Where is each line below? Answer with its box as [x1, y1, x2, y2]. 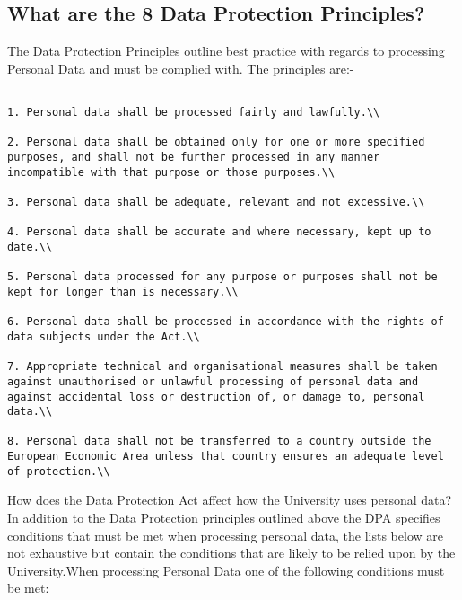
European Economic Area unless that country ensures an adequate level [7, 450, 444, 463]
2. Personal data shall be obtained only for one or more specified [7, 136, 425, 149]
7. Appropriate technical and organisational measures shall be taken [7, 360, 438, 374]
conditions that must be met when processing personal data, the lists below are [7, 525, 443, 544]
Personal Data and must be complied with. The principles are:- [7, 58, 354, 77]
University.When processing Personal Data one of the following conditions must [7, 560, 445, 579]
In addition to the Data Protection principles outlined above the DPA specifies [7, 508, 440, 527]
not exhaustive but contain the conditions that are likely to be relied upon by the [7, 543, 456, 562]
